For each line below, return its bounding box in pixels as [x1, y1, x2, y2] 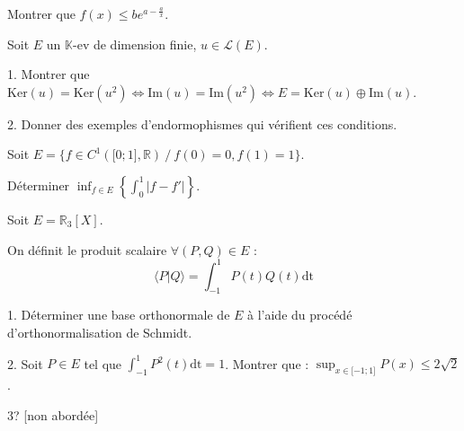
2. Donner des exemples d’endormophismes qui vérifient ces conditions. [7, 114, 397, 133]
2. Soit [7, 354, 43, 373]
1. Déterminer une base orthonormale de [7, 305, 230, 324]
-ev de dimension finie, [73, 34, 197, 53]
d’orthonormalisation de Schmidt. [7, 323, 192, 342]
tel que [84, 354, 122, 373]
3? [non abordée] [7, 405, 99, 424]
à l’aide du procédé [247, 305, 352, 324]
